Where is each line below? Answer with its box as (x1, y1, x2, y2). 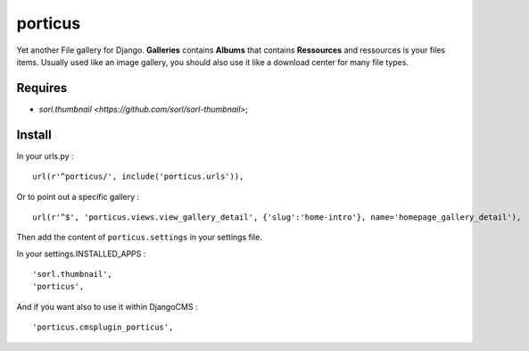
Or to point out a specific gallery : (16, 191, 140, 202)
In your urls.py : (16, 150, 75, 161)
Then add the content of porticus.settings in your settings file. (16, 232, 262, 243)
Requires (16, 80, 68, 96)
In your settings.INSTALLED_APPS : (16, 248, 146, 259)
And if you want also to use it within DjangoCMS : (16, 301, 198, 312)
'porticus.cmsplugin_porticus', (32, 322, 174, 332)
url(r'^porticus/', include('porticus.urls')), (32, 171, 244, 182)
